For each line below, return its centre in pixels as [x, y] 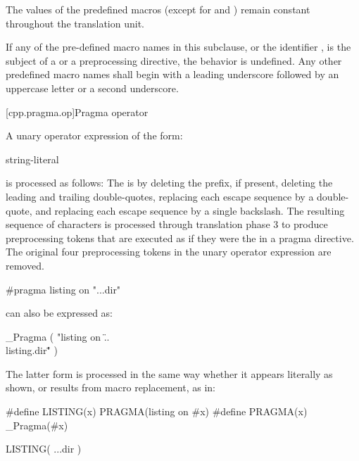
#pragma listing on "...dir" [63, 289]
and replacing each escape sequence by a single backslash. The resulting [190, 210]
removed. [25, 265]
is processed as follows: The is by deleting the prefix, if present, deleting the [169, 183]
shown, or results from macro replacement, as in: [111, 387]
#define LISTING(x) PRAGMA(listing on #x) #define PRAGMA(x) [157, 411]
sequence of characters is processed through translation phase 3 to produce [167, 224]
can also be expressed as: [59, 313]
